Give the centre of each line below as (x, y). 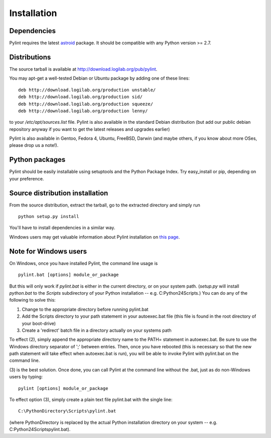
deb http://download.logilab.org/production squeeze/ (86, 104)
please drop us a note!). (34, 145)
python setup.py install (49, 216)
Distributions (30, 57)
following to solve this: (33, 300)
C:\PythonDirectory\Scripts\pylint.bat (67, 411)
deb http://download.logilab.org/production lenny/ (83, 111)
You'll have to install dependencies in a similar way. (62, 228)
